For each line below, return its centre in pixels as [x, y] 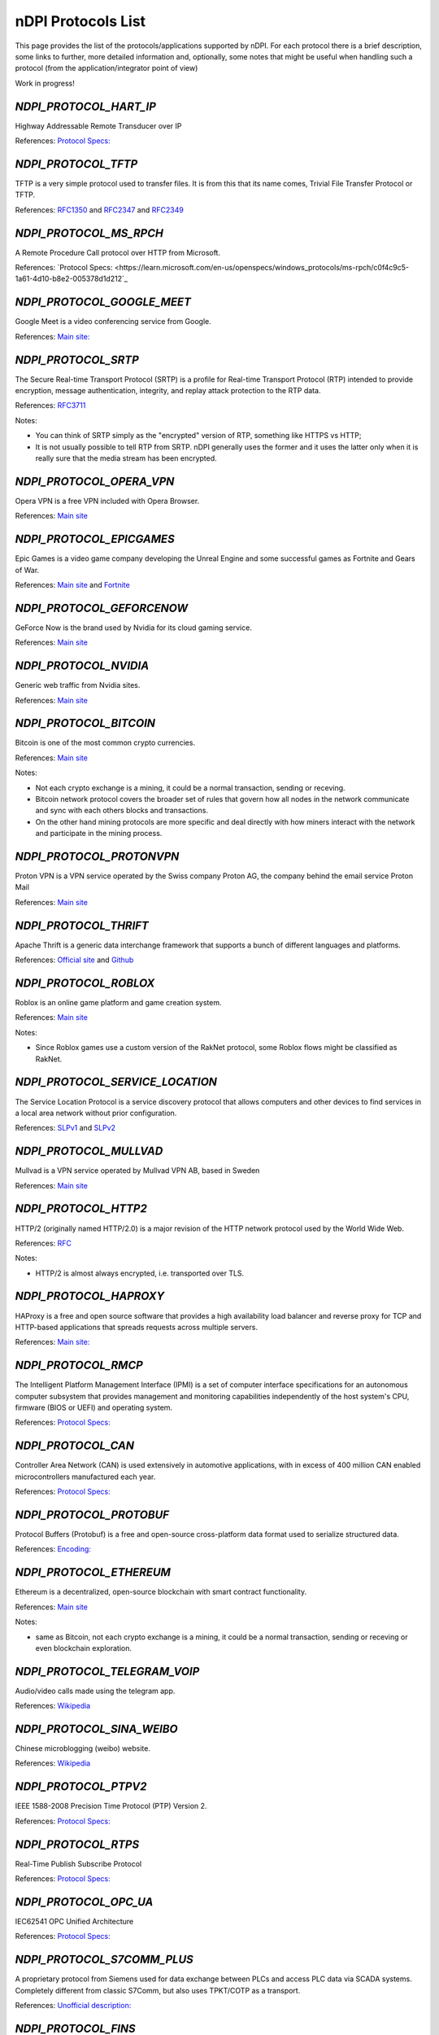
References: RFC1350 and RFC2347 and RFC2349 [100, 210]
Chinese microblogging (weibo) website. [83, 1748]
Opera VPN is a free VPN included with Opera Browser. [107, 501]
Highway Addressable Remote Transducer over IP [98, 125]
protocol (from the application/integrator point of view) [106, 68]
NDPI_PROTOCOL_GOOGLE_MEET [103, 302]
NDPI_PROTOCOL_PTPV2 [81, 1787]
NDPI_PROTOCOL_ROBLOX [85, 983]
